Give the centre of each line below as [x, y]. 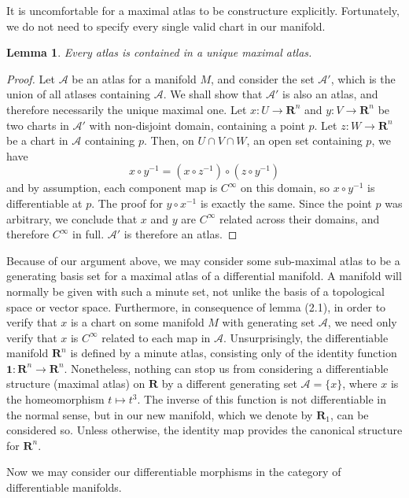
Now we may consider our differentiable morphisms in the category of [174, 472]
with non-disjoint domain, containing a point [197, 125]
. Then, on [169, 140]
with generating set [269, 322]
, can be [349, 414]
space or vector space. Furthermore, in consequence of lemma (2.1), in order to [196, 306]
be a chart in [37, 140]
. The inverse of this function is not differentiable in [262, 399]
